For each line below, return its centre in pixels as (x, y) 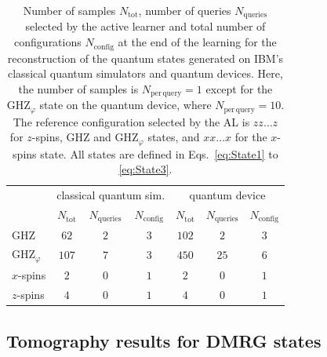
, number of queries (185, 10)
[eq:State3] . (145, 169)
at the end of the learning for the (197, 42)
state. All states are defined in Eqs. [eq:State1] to (159, 153)
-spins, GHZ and (71, 137)
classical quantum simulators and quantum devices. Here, (145, 73)
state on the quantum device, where (125, 105)
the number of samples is (78, 88)
